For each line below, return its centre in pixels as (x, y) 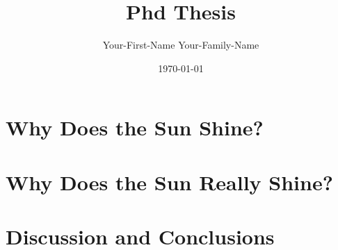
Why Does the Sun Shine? (135, 127)
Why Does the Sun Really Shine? (169, 182)
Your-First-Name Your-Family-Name (181, 45)
